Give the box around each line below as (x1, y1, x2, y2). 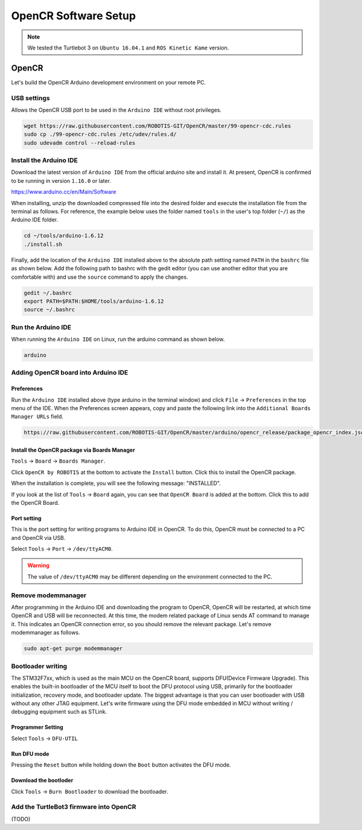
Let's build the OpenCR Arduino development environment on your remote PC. (11, 78, 206, 86)
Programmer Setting (11, 724, 63, 731)
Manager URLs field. (11, 413, 63, 420)
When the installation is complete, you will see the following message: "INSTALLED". (11, 480, 221, 487)
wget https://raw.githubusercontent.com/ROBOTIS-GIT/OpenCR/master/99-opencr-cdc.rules (24, 122, 291, 129)
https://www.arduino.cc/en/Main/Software (11, 188, 116, 195)
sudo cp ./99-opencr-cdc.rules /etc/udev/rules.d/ (24, 131, 177, 138)
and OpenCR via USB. (11, 534, 66, 541)
